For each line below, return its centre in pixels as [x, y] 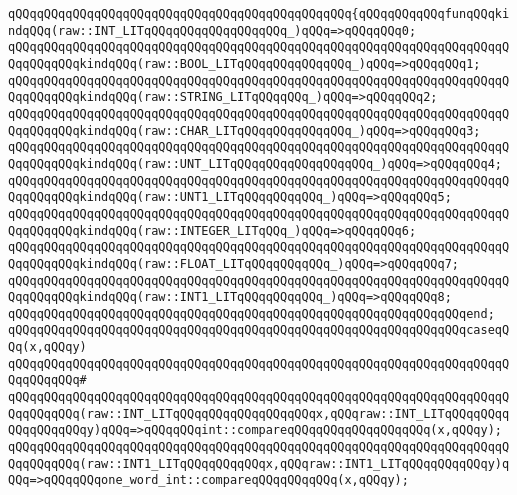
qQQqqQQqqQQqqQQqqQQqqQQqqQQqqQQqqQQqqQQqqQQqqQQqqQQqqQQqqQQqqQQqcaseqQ [259, 330]
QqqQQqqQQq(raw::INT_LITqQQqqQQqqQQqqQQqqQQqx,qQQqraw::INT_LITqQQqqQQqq [259, 413]
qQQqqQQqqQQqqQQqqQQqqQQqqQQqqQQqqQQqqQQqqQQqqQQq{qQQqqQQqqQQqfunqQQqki [259, 14]
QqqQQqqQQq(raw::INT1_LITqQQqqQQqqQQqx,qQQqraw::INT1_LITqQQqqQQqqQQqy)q [259, 463]
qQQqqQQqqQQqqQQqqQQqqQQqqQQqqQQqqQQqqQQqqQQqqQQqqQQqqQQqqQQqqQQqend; [251, 313]
